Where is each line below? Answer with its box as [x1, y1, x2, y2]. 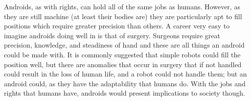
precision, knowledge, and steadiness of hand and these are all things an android [4, 40, 245, 50]
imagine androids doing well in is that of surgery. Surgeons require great [4, 30, 221, 40]
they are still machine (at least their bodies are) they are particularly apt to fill [4, 11, 242, 21]
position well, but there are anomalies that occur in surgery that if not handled [4, 59, 242, 69]
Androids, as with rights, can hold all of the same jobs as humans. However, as [4, 1, 240, 11]
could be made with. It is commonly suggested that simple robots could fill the [4, 49, 241, 59]
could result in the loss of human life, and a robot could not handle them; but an [4, 69, 247, 79]
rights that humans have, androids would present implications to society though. [4, 88, 245, 98]
